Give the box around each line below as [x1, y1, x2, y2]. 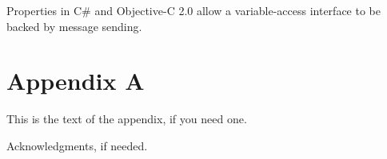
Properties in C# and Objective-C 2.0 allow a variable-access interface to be [6, 2, 381, 18]
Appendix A [6, 64, 145, 97]
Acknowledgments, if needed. [6, 137, 148, 153]
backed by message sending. [6, 17, 142, 34]
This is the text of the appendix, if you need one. [6, 111, 247, 127]
